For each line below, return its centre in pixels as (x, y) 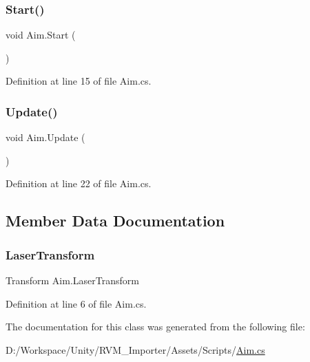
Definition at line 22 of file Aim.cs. (79, 183)
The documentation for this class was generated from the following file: (155, 327)
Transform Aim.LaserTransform (72, 280)
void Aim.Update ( (45, 137)
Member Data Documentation (115, 221)
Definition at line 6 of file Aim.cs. (76, 303)
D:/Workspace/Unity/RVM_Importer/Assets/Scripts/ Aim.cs (135, 349)
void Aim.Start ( (41, 35)
